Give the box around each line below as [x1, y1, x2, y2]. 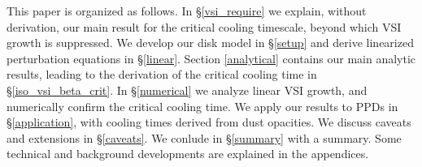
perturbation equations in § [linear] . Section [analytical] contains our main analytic [7, 49, 416, 66]
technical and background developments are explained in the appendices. [7, 145, 369, 162]
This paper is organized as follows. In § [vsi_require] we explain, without [7, 2, 367, 19]
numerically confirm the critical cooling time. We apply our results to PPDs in [7, 97, 398, 114]
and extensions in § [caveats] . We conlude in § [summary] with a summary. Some [7, 129, 402, 146]
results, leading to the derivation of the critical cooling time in [7, 66, 317, 83]
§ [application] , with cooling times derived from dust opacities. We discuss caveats [7, 113, 411, 131]
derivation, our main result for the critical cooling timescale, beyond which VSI [7, 18, 402, 35]
